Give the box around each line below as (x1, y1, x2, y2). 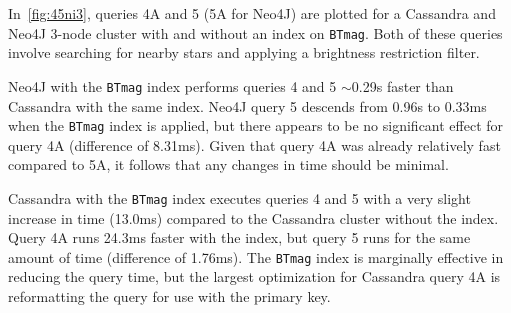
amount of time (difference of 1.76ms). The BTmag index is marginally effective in (8, 246, 504, 267)
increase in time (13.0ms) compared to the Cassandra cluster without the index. (8, 207, 499, 228)
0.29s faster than (351, 75, 454, 96)
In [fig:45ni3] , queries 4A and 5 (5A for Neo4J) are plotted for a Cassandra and (8, 3, 496, 23)
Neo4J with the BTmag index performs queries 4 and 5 (8, 75, 337, 96)
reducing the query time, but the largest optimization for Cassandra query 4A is (8, 266, 501, 287)
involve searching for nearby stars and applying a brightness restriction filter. (8, 42, 480, 63)
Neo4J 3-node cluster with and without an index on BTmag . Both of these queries (8, 22, 503, 43)
